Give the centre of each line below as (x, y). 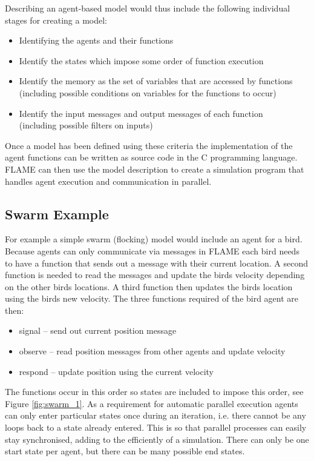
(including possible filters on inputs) (86, 125)
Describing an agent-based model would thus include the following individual (148, 8)
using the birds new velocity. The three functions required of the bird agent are (152, 298)
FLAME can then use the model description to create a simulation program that (155, 169)
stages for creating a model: (56, 20)
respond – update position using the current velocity (116, 371)
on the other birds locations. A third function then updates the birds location (149, 286)
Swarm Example (57, 214)
